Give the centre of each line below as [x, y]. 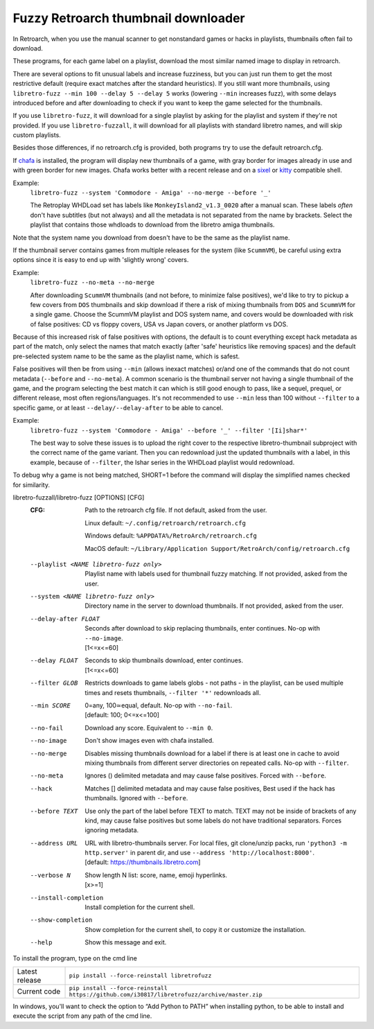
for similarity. [31, 484]
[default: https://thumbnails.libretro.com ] [143, 862]
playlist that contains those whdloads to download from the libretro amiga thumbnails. [152, 225]
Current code [39, 991]
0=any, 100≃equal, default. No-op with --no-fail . [159, 705]
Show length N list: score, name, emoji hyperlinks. [156, 875]
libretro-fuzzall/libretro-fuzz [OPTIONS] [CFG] [79, 497]
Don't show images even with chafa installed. [149, 741]
